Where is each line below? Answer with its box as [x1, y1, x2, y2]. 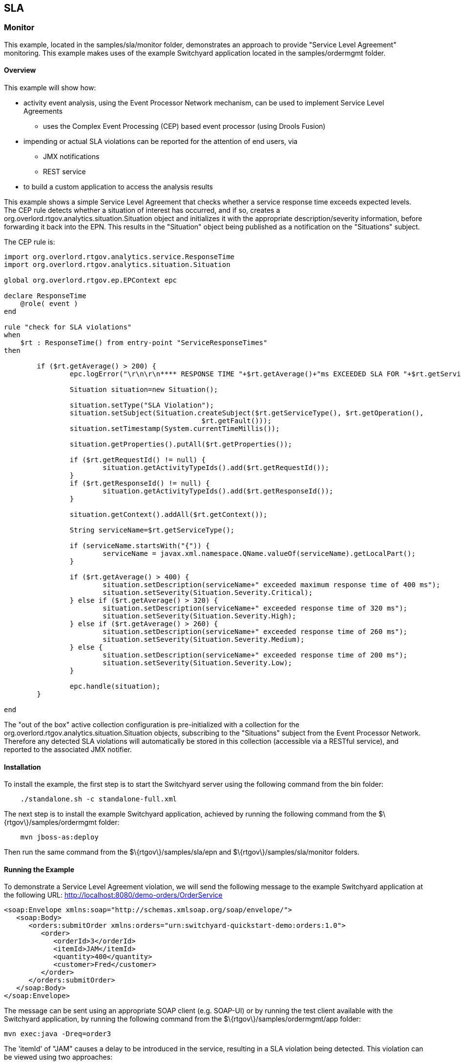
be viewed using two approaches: [4, 1053, 113, 1062]
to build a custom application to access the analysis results [23, 183, 213, 191]
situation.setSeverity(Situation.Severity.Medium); [103, 635, 305, 644]
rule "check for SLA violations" [4, 323, 132, 331]
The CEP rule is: [4, 238, 55, 246]
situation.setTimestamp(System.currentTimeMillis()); [69, 425, 280, 433]
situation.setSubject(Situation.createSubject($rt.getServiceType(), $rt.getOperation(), [69, 409, 424, 417]
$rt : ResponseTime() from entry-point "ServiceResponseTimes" [20, 339, 268, 347]
